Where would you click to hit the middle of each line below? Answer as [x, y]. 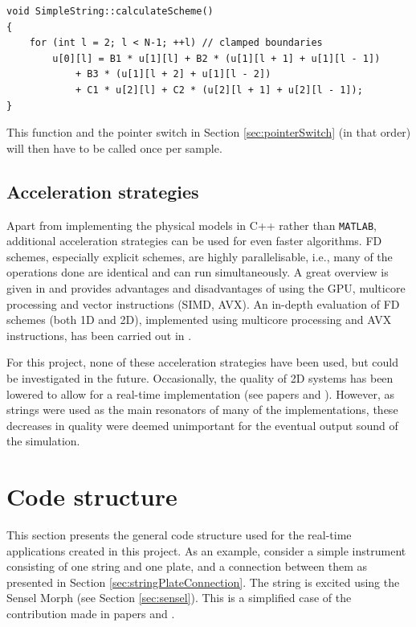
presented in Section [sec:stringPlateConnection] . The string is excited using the [203, 582]
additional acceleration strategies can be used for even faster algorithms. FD [194, 241]
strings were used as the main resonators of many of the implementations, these [202, 410]
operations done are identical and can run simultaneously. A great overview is [198, 272]
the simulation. [43, 441]
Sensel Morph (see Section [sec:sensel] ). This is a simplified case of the [179, 598]
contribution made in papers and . [91, 614]
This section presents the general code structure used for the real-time [179, 535]
